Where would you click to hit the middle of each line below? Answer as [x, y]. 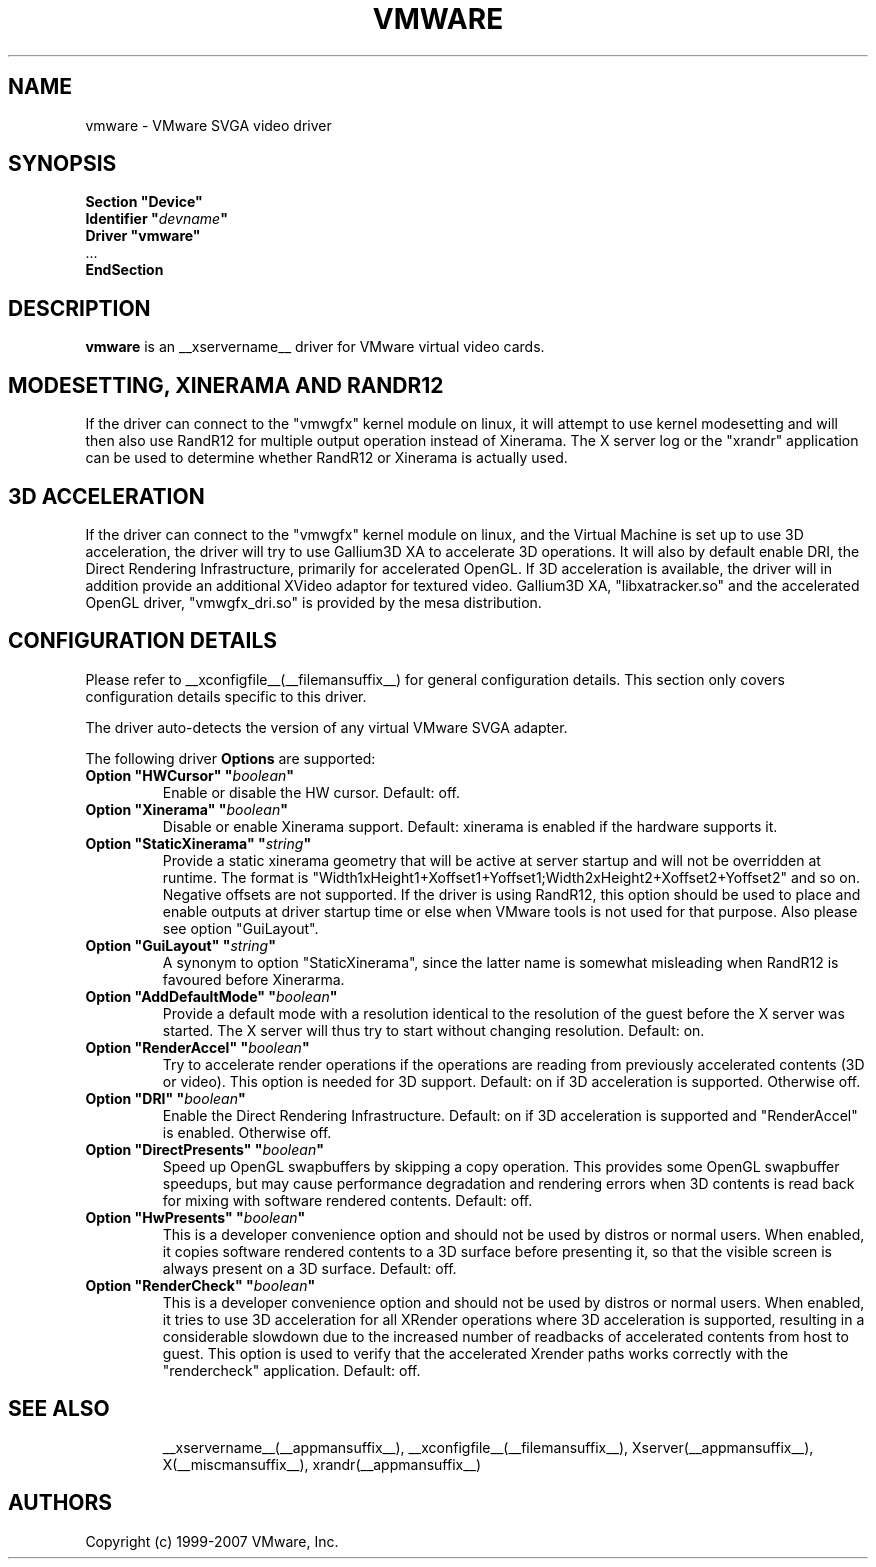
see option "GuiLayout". [240, 928]
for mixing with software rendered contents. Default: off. [347, 1200]
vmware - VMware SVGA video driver [208, 125]
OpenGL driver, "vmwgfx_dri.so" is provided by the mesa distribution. [313, 602]
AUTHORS [60, 1503]
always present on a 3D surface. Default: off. [309, 1268]
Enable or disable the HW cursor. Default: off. [311, 792]
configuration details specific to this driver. [226, 696]
